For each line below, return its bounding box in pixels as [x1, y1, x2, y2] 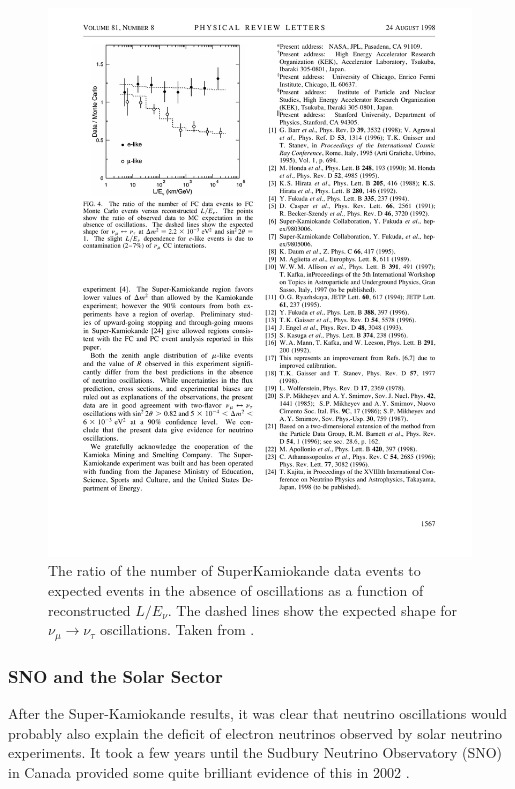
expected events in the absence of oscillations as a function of [48, 580, 424, 601]
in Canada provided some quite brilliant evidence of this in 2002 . [8, 761, 410, 782]
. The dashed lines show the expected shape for [167, 599, 458, 620]
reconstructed [48, 599, 131, 620]
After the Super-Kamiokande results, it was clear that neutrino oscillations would [8, 702, 508, 723]
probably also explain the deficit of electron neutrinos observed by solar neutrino [8, 722, 503, 743]
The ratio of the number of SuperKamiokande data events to [48, 560, 421, 581]
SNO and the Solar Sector [8, 663, 223, 688]
